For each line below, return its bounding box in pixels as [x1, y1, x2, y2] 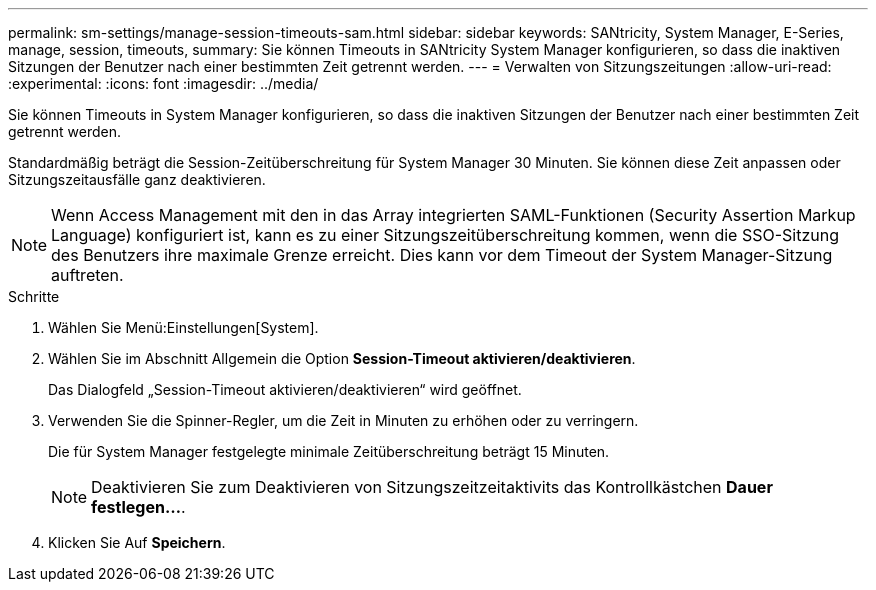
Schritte [8, 288, 60, 305]
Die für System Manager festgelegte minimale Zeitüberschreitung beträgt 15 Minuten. [48, 443, 610, 460]
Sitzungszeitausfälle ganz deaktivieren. [8, 171, 266, 188]
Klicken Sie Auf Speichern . [48, 534, 226, 551]
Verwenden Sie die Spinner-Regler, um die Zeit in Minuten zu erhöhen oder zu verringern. [48, 412, 639, 429]
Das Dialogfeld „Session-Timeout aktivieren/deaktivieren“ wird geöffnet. [48, 381, 522, 398]
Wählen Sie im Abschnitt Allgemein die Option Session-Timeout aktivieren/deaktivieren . [48, 350, 636, 367]
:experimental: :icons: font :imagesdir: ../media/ [8, 75, 319, 92]
